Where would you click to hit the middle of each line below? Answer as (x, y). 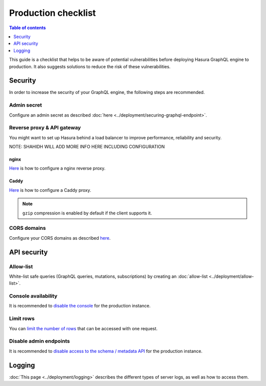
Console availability (33, 296)
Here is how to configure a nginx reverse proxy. (57, 169)
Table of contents (28, 28)
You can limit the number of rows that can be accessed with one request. (83, 328)
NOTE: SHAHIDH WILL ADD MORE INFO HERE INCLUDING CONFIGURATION (87, 147)
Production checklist (52, 13)
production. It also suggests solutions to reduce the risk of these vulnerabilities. (90, 66)
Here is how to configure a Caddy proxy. (50, 190)
